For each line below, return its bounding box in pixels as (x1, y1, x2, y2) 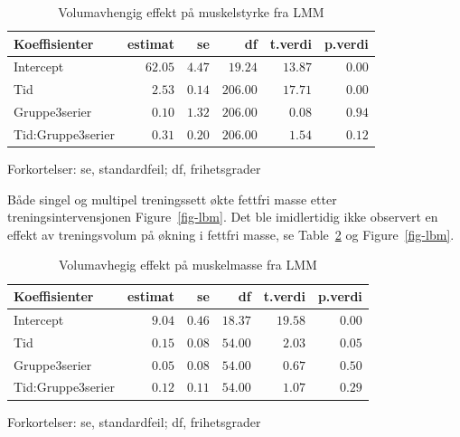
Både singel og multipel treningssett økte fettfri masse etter (7, 189, 337, 208)
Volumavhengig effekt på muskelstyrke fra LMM (58, 3, 324, 21)
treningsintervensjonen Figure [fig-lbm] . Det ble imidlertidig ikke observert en (7, 207, 438, 226)
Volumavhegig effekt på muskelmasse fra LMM (58, 255, 317, 274)
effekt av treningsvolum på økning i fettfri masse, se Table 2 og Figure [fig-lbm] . (7, 224, 455, 243)
